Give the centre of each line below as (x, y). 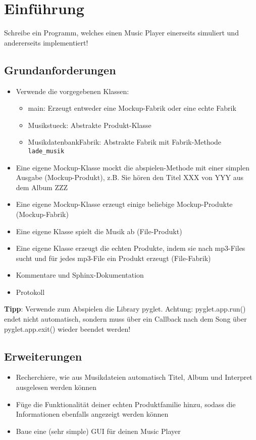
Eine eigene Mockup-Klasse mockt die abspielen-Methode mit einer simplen (133, 167)
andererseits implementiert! (46, 42)
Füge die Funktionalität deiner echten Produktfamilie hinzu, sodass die (126, 404)
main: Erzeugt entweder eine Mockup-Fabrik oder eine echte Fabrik (132, 108)
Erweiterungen (43, 356)
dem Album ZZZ (42, 187)
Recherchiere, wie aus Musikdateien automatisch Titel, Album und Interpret (134, 377)
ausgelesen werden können (56, 387)
